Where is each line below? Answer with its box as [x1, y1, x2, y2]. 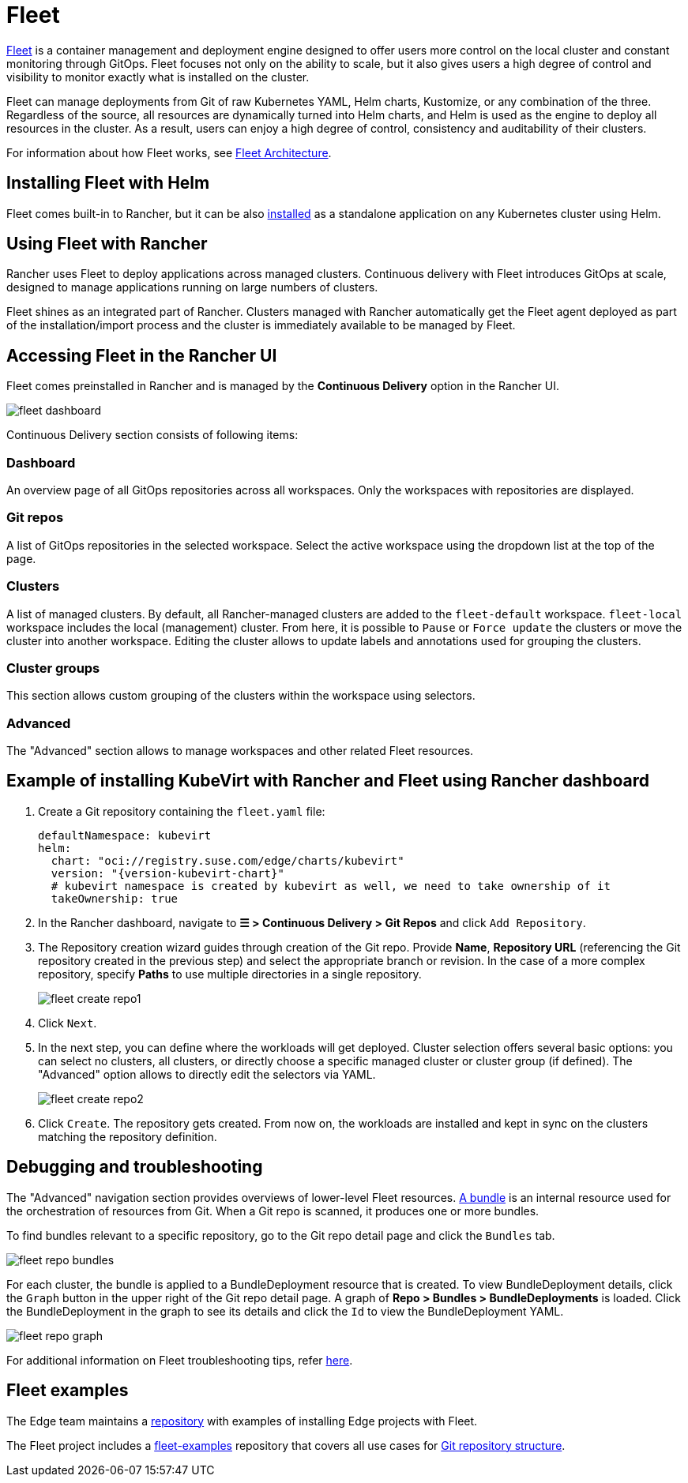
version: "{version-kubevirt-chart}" [51, 866, 284, 880]
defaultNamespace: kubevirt [38, 828, 212, 842]
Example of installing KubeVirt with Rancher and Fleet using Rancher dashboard [6, 771, 649, 791]
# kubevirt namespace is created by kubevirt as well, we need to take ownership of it [51, 879, 611, 892]
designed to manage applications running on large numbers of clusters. [6, 280, 378, 295]
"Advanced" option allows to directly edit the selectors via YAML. [38, 1067, 376, 1081]
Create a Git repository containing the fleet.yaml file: [38, 804, 325, 818]
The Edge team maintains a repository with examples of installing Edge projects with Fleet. [6, 1414, 478, 1428]
